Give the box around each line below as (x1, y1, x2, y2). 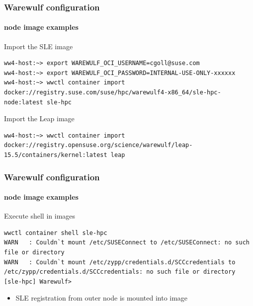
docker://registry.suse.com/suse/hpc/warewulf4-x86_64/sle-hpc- (4, 89, 221, 96)
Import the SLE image (4, 41, 73, 51)
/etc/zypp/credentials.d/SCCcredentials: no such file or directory (4, 268, 236, 276)
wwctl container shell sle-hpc (4, 229, 107, 236)
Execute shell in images (4, 211, 76, 221)
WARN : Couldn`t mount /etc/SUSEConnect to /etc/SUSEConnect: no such (4, 239, 250, 246)
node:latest (4, 98, 43, 106)
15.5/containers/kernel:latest (4, 151, 107, 158)
